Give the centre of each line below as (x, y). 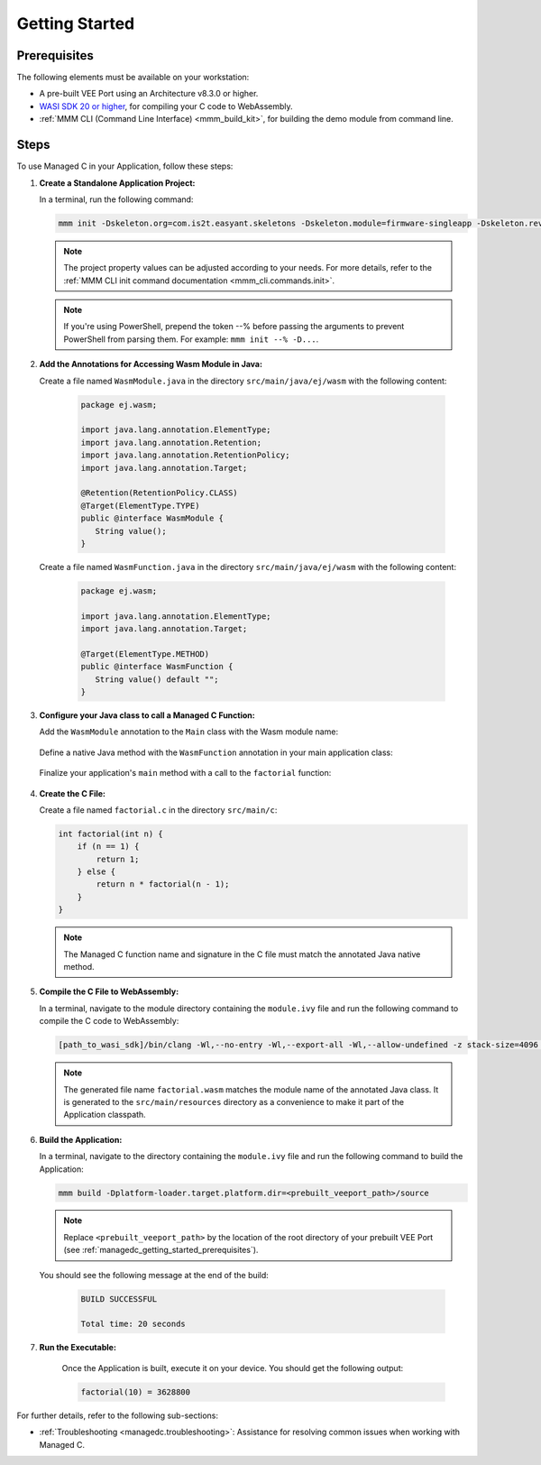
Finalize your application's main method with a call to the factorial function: (185, 773)
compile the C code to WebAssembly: (109, 1021)
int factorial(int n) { (111, 834)
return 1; (118, 859)
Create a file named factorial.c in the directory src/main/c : (158, 810)
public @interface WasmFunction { (157, 667)
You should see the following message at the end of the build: (154, 1275)
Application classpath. (105, 1115)
